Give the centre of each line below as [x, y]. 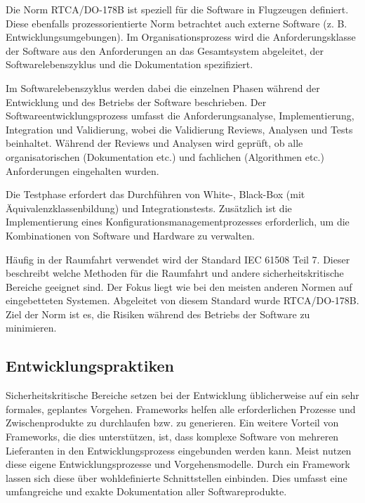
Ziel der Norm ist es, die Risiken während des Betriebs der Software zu [158, 314]
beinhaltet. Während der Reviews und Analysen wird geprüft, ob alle [154, 143]
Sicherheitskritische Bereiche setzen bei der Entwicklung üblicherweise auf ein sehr [182, 395]
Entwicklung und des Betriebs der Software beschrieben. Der [136, 102]
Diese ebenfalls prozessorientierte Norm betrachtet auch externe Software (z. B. [177, 23]
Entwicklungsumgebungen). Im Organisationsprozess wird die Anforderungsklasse [181, 37]
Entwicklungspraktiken [90, 366]
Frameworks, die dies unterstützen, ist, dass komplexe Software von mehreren [172, 437]
